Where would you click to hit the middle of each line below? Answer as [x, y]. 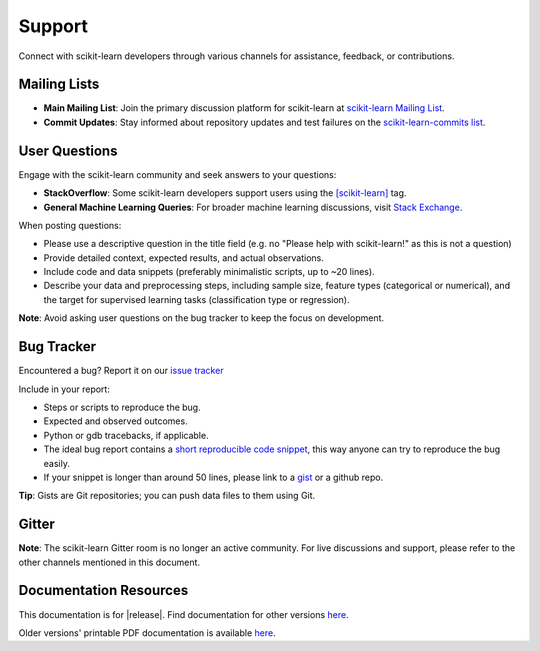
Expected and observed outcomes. [116, 421]
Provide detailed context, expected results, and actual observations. [184, 257]
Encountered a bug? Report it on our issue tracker [121, 371]
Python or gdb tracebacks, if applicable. [126, 435]
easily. [56, 463]
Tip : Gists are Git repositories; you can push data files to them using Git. [167, 496]
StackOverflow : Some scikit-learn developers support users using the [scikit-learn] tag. [225, 193]
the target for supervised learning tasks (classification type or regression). [196, 299]
